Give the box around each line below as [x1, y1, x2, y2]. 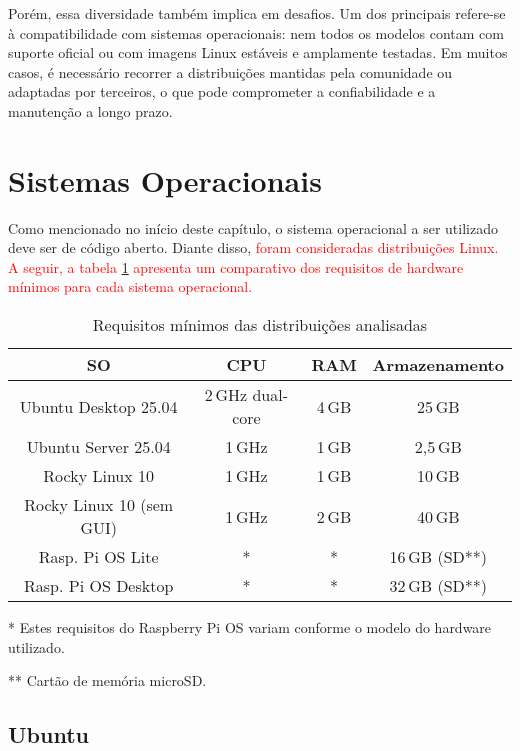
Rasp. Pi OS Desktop [24, 574, 174, 598]
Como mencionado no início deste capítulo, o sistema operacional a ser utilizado [8, 217, 498, 238]
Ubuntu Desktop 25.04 [19, 394, 178, 418]
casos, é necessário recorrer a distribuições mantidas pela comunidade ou [8, 61, 453, 82]
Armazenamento [372, 353, 504, 377]
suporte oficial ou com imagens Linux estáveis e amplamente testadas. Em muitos [8, 42, 508, 63]
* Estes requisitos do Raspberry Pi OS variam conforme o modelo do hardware [8, 617, 492, 638]
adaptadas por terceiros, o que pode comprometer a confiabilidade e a [8, 81, 436, 102]
